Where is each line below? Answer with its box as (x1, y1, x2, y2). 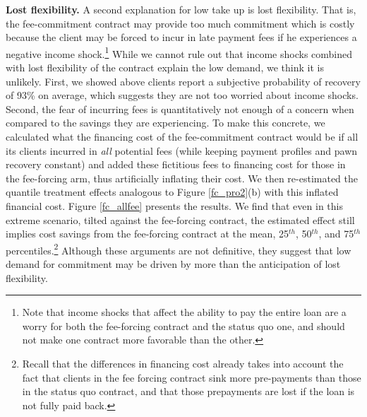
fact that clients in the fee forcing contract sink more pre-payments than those (22, 370, 361, 384)
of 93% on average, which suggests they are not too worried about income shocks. (6, 88, 359, 102)
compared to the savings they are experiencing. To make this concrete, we (6, 115, 325, 130)
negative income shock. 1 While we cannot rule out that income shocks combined (6, 44, 353, 61)
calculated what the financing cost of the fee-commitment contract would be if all (6, 129, 359, 143)
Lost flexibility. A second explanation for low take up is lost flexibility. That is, (6, 2, 356, 16)
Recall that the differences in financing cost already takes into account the (22, 356, 344, 370)
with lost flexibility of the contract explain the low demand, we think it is (6, 60, 324, 75)
